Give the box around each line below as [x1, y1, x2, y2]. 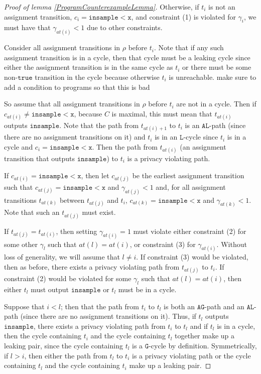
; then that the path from [60, 301, 139, 311]
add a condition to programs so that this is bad [4, 81, 150, 92]
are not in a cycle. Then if [176, 98, 256, 109]
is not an [208, 2, 235, 12]
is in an [155, 132, 178, 142]
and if [190, 320, 208, 331]
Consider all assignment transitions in [4, 42, 120, 53]
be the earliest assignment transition [132, 170, 244, 180]
